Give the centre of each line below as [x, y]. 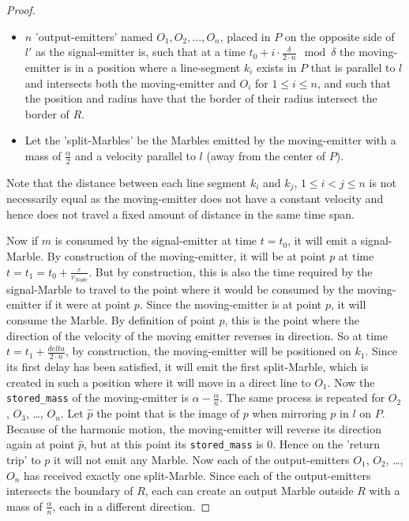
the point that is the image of [168, 413]
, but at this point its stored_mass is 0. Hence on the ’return [232, 444]
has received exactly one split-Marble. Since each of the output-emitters [197, 475]
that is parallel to [353, 67]
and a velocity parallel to [135, 155]
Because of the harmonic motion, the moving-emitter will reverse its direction [194, 428]
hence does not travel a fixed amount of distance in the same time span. [180, 214]
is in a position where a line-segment [152, 67]
